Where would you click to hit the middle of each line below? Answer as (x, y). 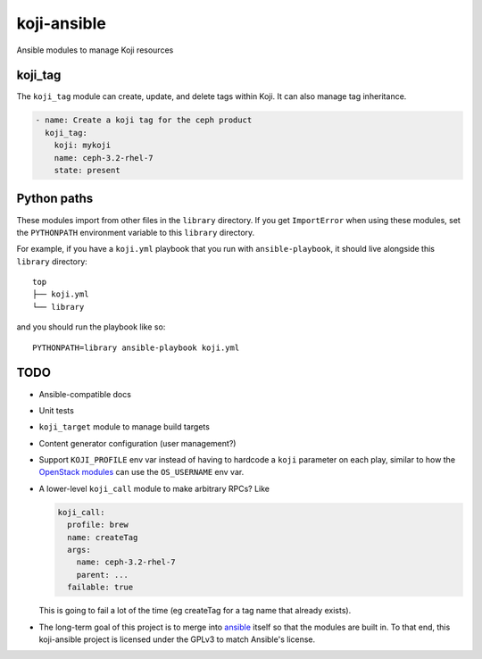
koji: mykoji (83, 146)
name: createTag (103, 537)
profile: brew (98, 525)
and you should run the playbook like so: (91, 327)
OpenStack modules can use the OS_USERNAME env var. (141, 472)
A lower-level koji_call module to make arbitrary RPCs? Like (154, 488)
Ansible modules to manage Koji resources (95, 50)
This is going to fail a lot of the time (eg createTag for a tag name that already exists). (195, 611)
